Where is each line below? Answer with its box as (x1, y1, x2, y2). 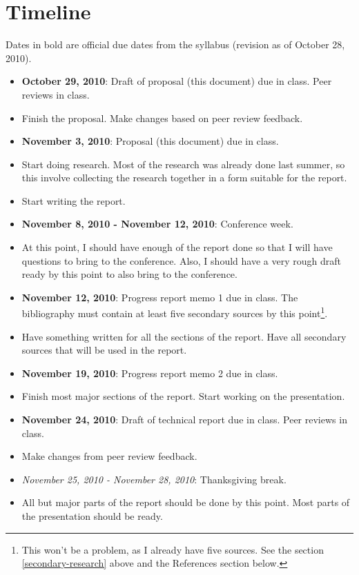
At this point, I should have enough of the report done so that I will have (21, 240, 333, 254)
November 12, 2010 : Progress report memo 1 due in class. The (21, 290, 298, 304)
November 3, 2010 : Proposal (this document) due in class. (21, 134, 279, 148)
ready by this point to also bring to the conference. (21, 267, 237, 281)
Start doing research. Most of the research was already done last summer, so (21, 157, 345, 171)
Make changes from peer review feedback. (21, 449, 197, 463)
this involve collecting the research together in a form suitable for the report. (21, 170, 347, 185)
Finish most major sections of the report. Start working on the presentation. (21, 389, 345, 403)
